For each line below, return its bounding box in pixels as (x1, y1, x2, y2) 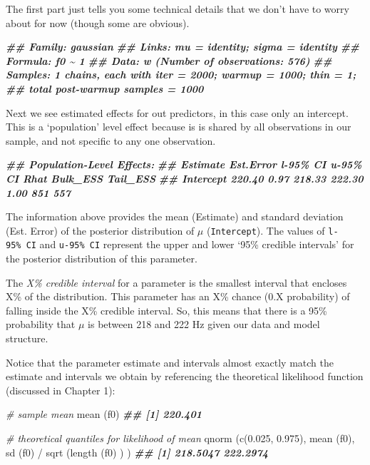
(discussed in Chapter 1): (6, 382, 115, 397)
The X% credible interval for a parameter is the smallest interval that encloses (6, 275, 347, 290)
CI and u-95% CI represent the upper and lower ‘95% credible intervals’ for (26, 237, 354, 252)
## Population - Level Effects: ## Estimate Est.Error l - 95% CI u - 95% (6, 157, 362, 172)
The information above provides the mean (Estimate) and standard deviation (6, 209, 344, 224)
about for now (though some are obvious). (6, 15, 190, 30)
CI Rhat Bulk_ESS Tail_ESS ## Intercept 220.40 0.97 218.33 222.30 (6, 170, 364, 185)
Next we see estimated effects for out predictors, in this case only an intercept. (6, 105, 349, 120)
